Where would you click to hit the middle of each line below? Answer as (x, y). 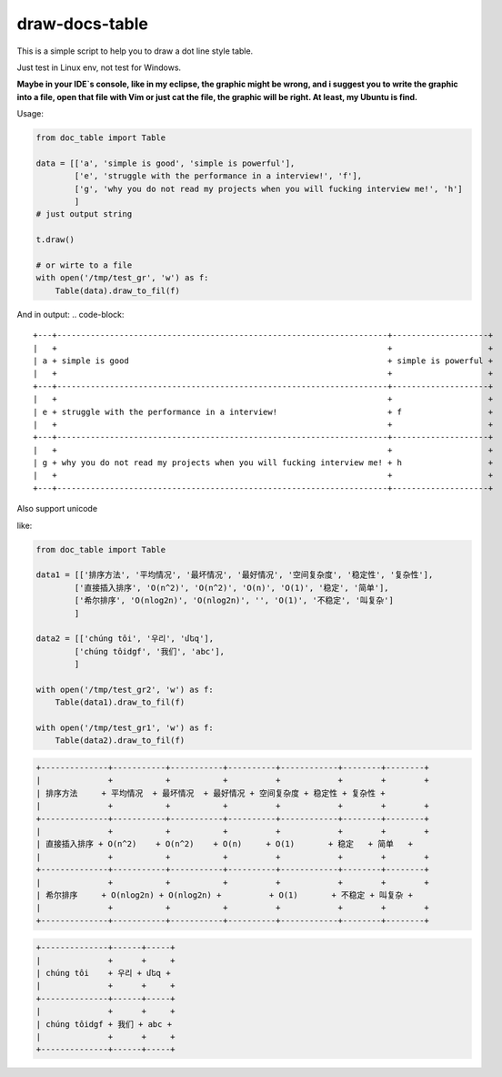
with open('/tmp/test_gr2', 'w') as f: (125, 689)
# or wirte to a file (84, 265)
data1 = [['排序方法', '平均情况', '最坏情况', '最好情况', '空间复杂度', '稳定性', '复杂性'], (235, 575)
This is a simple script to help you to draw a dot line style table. (135, 51)
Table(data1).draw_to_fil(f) (120, 702)
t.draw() (55, 240)
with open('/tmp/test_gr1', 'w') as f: (125, 728)
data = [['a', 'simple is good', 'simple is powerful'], (166, 163)
